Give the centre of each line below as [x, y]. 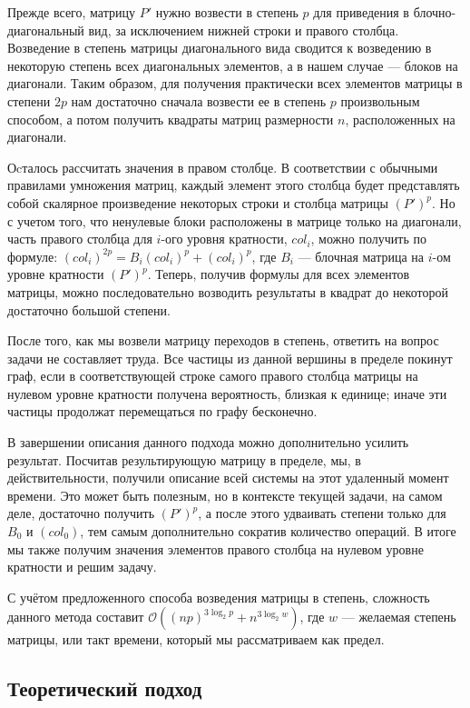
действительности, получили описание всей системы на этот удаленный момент [228, 478]
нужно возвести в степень [227, 12]
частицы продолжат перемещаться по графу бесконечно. [162, 411]
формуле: [33, 256]
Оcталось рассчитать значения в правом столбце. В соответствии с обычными [223, 167]
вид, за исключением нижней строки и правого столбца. [244, 30]
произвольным [380, 100]
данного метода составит [76, 617]
